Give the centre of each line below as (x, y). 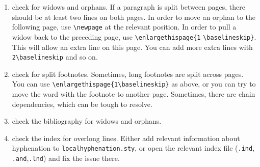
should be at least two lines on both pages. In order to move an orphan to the (134, 17)
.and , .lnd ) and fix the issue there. (66, 158)
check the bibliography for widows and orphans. (87, 121)
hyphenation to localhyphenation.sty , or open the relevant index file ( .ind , (133, 148)
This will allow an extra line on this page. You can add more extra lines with (132, 47)
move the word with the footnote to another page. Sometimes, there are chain (134, 94)
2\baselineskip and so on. (55, 57)
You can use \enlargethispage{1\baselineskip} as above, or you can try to (134, 84)
